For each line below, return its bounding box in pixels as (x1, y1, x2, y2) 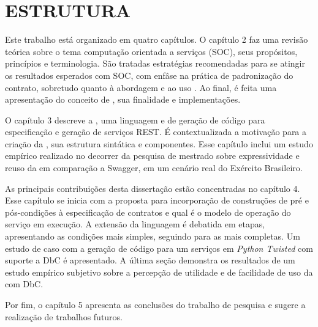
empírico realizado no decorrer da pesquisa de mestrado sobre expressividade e (5, 149, 300, 162)
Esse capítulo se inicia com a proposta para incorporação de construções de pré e (5, 194, 309, 207)
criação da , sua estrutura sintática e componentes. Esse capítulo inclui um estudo (5, 137, 313, 150)
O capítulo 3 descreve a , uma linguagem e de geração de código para (5, 113, 265, 126)
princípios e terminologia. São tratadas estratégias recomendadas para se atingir (5, 57, 305, 70)
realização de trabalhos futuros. (5, 310, 123, 323)
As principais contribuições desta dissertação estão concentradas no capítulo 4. (5, 182, 300, 194)
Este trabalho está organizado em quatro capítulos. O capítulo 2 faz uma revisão (5, 33, 308, 46)
